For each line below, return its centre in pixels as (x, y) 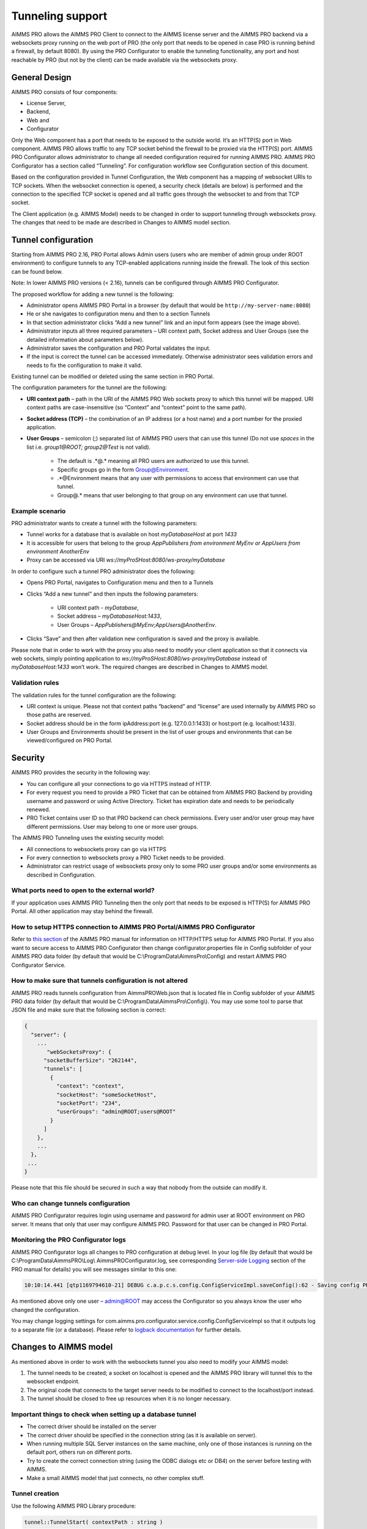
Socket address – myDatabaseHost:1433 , (109, 616)
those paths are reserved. (59, 715)
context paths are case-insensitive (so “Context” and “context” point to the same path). (137, 407)
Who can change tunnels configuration (71, 1203)
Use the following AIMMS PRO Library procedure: (74, 1506)
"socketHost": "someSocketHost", (106, 1094)
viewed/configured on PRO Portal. (69, 741)
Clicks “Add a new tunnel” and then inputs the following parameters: (113, 594)
